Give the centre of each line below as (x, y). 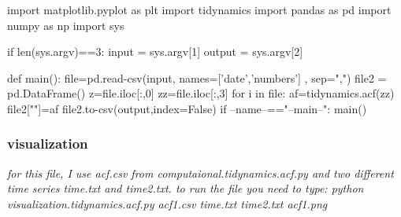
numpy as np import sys (66, 25)
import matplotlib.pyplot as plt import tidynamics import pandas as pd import (199, 9)
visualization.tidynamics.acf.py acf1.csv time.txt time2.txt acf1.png (167, 203)
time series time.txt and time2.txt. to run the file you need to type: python (186, 188)
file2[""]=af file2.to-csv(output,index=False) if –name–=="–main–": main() (187, 108)
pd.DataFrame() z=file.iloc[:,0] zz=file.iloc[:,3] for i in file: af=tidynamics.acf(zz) (201, 93)
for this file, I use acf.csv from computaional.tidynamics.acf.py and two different (200, 173)
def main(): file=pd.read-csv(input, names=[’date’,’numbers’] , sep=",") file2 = (197, 77)
